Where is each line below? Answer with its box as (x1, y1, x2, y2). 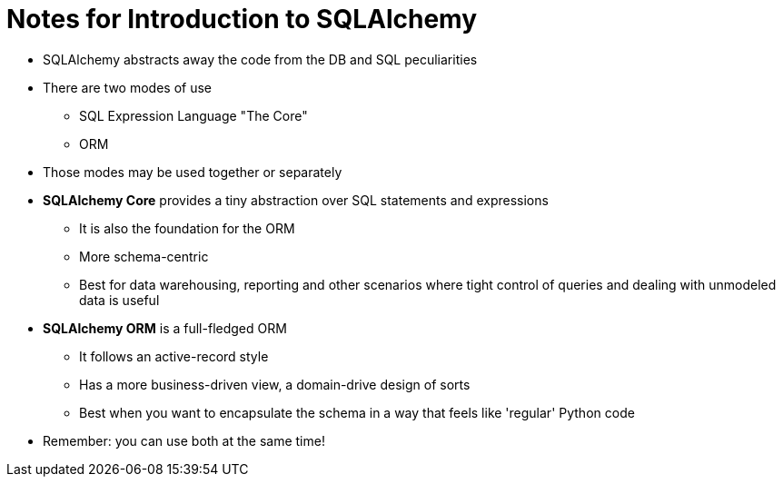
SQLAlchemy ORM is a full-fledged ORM (43, 320, 287, 336)
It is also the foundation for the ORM (79, 220, 295, 236)
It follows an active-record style (79, 348, 269, 364)
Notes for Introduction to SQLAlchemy (6, 4, 478, 35)
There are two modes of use (43, 79, 212, 95)
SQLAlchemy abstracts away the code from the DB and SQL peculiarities (43, 51, 478, 67)
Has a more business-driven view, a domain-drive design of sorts (79, 376, 471, 392)
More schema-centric (79, 248, 209, 264)
